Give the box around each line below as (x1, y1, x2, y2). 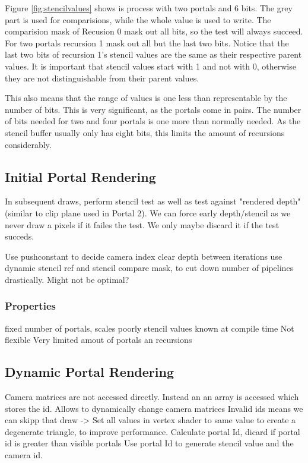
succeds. (5, 230, 34, 242)
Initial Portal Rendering (5, 167, 156, 185)
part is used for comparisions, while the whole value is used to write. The (5, 13, 271, 26)
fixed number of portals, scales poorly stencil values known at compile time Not (5, 322, 294, 334)
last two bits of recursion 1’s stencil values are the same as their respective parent (5, 48, 302, 61)
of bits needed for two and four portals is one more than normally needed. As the (5, 115, 301, 127)
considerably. (5, 138, 52, 150)
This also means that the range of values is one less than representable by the (5, 92, 287, 104)
